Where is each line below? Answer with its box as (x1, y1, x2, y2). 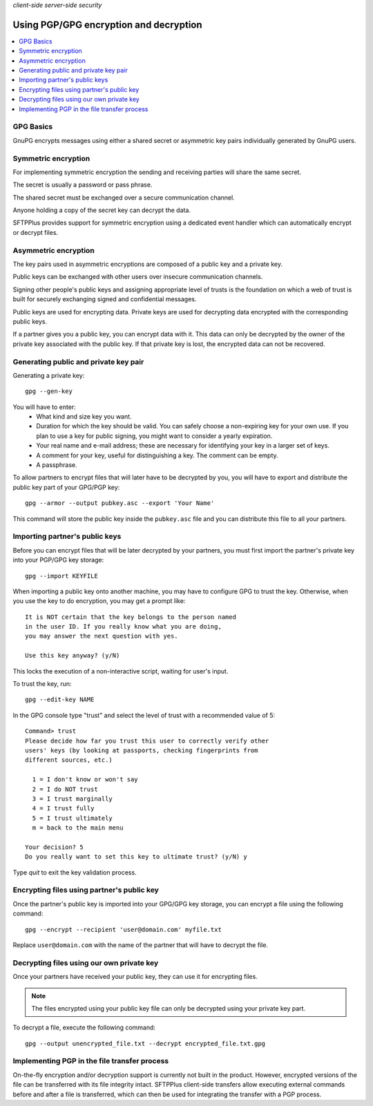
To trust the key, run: (12, 680, 72, 688)
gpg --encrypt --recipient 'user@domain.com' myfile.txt (25, 926, 222, 933)
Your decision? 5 (25, 843, 84, 851)
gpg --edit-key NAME (25, 696, 95, 704)
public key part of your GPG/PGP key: (12, 483, 120, 491)
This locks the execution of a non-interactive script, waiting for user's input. (12, 667, 229, 675)
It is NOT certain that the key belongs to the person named (25, 613, 236, 621)
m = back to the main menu (32, 824, 124, 832)
